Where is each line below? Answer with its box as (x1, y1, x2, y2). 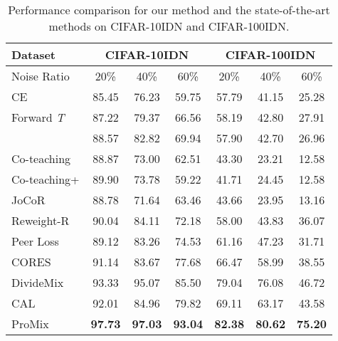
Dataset (11, 46, 56, 63)
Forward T (11, 109, 65, 125)
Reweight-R (11, 212, 70, 229)
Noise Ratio (11, 68, 70, 84)
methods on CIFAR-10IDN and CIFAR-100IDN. (48, 18, 290, 34)
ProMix (11, 315, 49, 332)
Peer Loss (11, 233, 59, 249)
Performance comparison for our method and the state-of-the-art (8, 1, 330, 18)
